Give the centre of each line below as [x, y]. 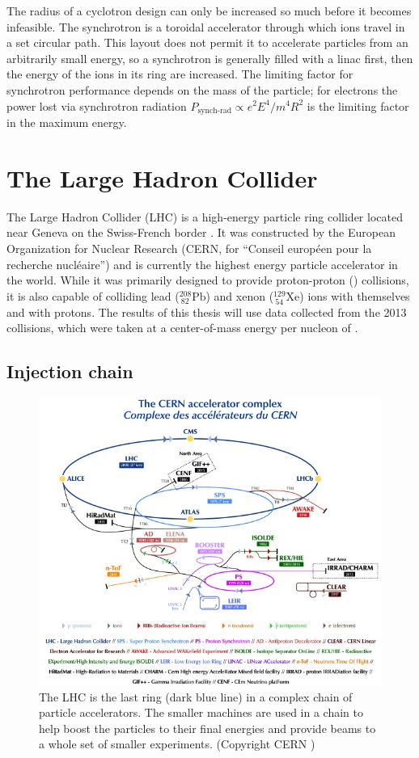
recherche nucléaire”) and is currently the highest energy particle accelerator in [202, 264]
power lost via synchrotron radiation [97, 105]
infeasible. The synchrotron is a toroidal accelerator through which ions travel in [206, 26]
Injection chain [70, 371]
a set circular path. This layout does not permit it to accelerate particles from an [207, 42]
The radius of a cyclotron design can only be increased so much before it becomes [209, 11]
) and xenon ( [240, 295]
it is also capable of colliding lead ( [93, 295]
